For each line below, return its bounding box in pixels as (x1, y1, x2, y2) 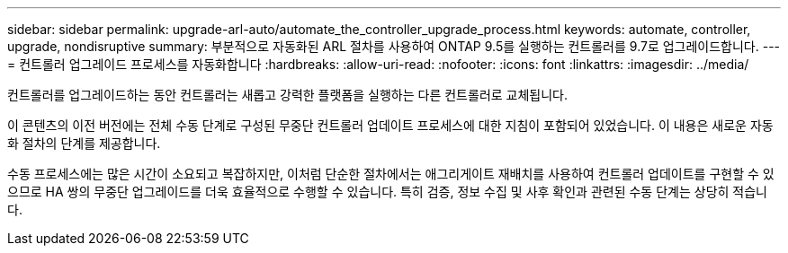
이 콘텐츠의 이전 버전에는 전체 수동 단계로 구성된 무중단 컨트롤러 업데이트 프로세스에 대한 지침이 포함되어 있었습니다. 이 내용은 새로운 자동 (7, 118, 774, 133)
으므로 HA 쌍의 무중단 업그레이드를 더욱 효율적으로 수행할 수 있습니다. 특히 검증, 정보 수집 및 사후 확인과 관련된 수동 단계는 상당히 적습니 (7, 184, 767, 199)
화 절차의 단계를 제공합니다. (7, 135, 161, 151)
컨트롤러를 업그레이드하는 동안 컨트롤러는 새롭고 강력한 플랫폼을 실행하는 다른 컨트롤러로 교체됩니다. (7, 87, 569, 102)
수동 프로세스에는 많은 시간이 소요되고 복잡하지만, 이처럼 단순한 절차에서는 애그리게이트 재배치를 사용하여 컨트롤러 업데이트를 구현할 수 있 (7, 166, 775, 181)
